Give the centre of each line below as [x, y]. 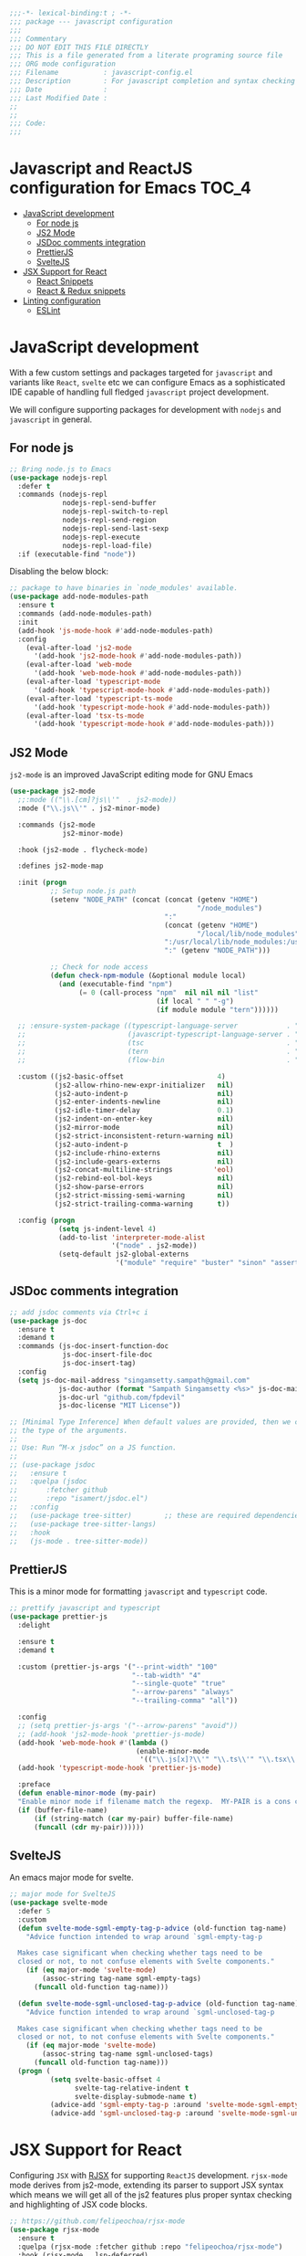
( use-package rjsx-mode [55, 2230]
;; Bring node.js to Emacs [61, 469]
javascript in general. [51, 419]
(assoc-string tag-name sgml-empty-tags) [122, 1979]
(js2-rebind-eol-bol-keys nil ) [144, 1178]
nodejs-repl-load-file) [107, 545]
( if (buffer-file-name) [62, 1810]
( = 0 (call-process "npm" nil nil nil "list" [168, 992]
